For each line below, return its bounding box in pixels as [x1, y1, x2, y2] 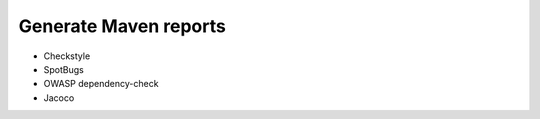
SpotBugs [43, 63, 84, 75]
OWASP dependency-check [43, 78, 159, 90]
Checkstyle [43, 50, 91, 62]
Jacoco [43, 91, 75, 104]
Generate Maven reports [18, 15, 227, 37]
